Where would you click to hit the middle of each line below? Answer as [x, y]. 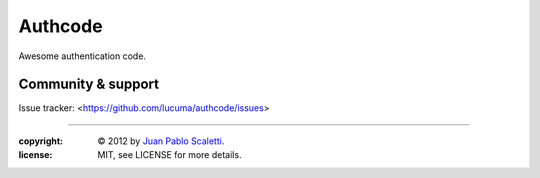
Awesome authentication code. [82, 56]
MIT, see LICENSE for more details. [169, 155]
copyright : [41, 141]
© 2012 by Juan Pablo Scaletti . [161, 141]
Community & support [89, 84]
